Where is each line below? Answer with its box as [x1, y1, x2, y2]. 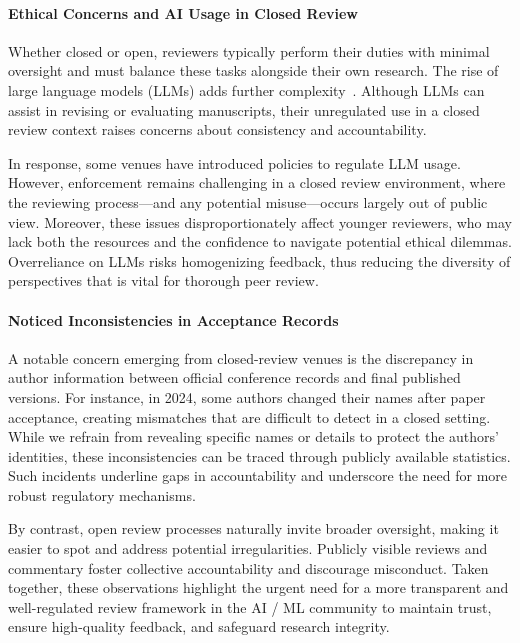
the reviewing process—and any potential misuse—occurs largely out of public [8, 191, 488, 212]
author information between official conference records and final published [8, 367, 461, 388]
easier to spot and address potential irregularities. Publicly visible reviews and [8, 538, 488, 559]
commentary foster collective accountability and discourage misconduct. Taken [8, 557, 489, 578]
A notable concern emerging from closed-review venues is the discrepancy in [8, 347, 474, 368]
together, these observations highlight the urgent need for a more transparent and [8, 577, 509, 598]
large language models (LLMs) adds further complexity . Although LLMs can [8, 79, 485, 100]
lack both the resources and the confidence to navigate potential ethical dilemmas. [8, 231, 512, 252]
